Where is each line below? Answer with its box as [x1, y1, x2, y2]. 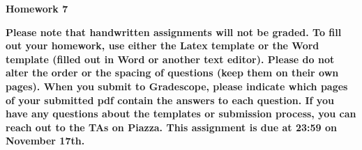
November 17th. [6, 133, 85, 148]
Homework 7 [6, 1, 68, 15]
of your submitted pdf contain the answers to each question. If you [6, 92, 334, 107]
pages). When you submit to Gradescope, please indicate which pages [6, 78, 348, 93]
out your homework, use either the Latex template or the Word [6, 38, 319, 53]
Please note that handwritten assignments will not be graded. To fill [6, 24, 342, 39]
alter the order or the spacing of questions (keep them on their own [6, 65, 339, 80]
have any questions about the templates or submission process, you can [6, 106, 356, 121]
